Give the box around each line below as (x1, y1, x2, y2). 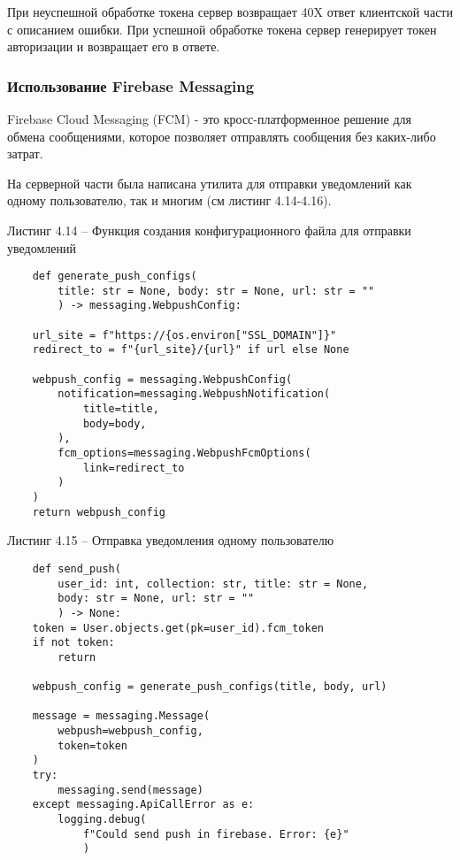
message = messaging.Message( (32, 710, 211, 723)
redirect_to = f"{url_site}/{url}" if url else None (32, 343, 349, 357)
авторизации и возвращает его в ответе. (7, 37, 220, 56)
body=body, (82, 417, 147, 430)
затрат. (7, 144, 43, 163)
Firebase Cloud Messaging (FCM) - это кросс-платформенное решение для (7, 110, 412, 127)
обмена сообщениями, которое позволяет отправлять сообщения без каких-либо (7, 127, 436, 145)
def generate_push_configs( (32, 270, 197, 283)
